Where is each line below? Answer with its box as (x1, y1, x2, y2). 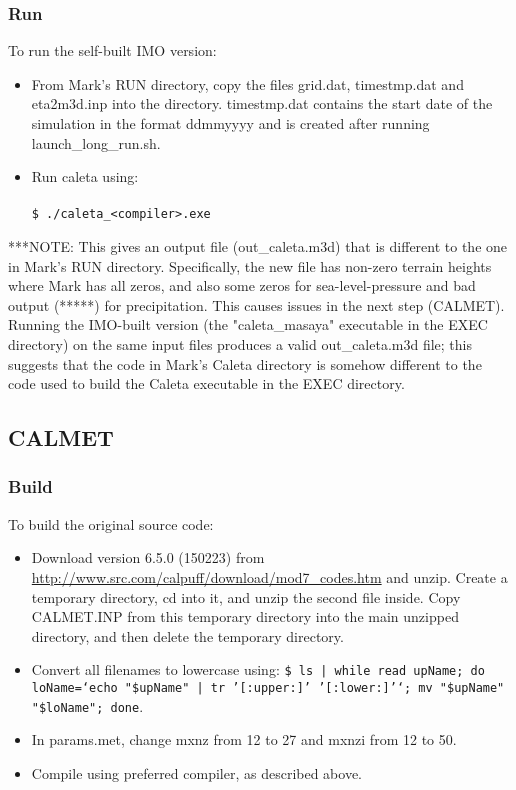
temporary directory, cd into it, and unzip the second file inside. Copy (31, 586, 461, 607)
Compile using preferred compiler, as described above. (31, 762, 362, 783)
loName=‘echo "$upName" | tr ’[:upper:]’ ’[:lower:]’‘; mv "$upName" (31, 681, 505, 695)
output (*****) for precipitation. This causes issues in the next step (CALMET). (8, 294, 505, 315)
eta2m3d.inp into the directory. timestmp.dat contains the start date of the (31, 93, 493, 114)
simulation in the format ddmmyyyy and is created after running (31, 113, 430, 133)
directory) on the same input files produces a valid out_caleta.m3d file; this (8, 334, 472, 354)
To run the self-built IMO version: (8, 40, 217, 61)
